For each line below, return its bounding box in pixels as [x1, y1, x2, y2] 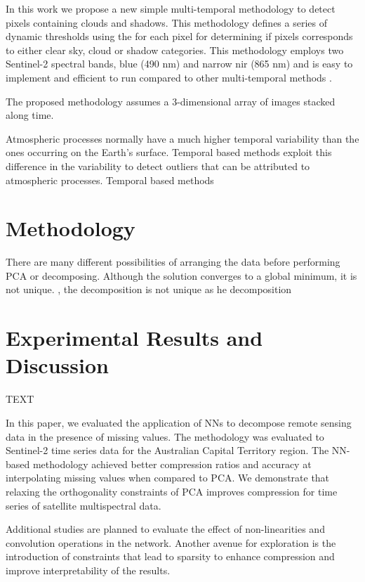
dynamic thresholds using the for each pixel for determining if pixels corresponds [6, 29, 353, 44]
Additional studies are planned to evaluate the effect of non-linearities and [6, 522, 325, 536]
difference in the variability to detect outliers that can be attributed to [6, 158, 310, 173]
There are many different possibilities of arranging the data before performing [6, 254, 340, 269]
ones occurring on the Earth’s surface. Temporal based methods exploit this [6, 145, 332, 160]
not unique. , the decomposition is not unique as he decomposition [6, 282, 292, 297]
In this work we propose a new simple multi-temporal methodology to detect [6, 1, 336, 15]
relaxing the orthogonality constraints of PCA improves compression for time [6, 484, 338, 498]
